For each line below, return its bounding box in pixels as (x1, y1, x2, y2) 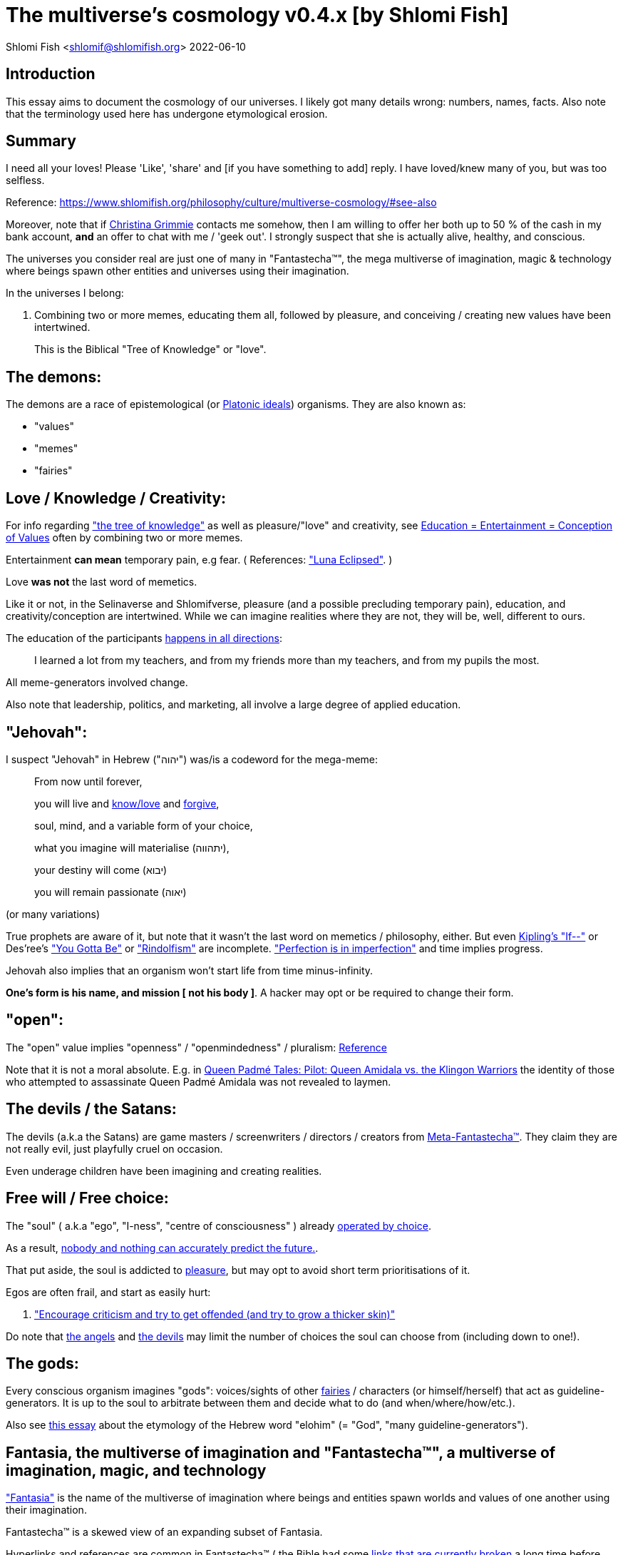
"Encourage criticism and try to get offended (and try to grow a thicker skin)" (34, 1307, 396, 1320)
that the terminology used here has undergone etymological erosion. (6, 107, 328, 120)
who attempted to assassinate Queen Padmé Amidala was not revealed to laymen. (6, 1075, 391, 1088)
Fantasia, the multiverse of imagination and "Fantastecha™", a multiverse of (6, 1443, 556, 1462)
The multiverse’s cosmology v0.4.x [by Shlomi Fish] (6, 3, 509, 27)
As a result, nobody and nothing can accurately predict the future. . (6, 1241, 319, 1254)
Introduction (6, 65, 96, 83)
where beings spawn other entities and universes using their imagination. (6, 265, 349, 277)
